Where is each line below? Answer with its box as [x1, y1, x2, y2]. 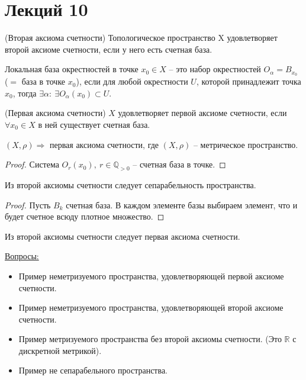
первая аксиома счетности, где [49, 138, 159, 150]
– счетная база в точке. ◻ [133, 158, 226, 170]
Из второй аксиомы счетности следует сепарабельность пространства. [5, 178, 256, 191]
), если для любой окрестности [76, 75, 188, 88]
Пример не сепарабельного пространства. [18, 364, 168, 376]
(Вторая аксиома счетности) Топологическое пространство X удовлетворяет [5, 31, 278, 44]
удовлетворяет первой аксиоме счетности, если [118, 107, 287, 119]
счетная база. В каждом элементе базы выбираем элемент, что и [66, 198, 298, 211]
